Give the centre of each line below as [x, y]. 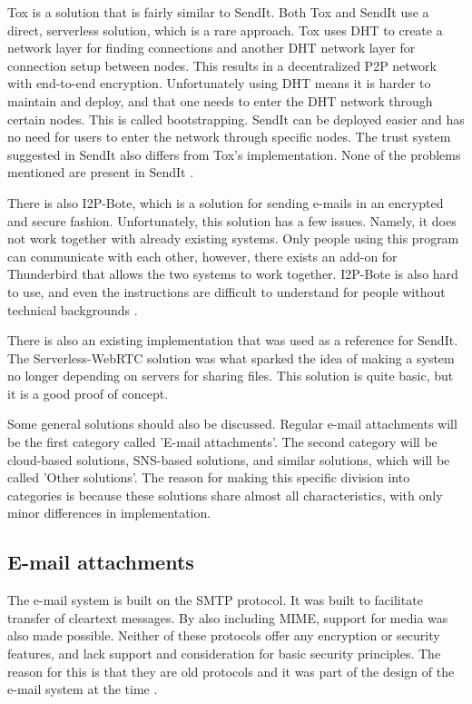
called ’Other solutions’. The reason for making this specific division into [209, 477]
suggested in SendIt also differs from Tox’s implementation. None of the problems [234, 154]
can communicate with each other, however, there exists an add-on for [202, 256]
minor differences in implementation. [109, 513]
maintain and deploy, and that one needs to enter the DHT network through [220, 100]
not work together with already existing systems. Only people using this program [233, 238]
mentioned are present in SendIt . [101, 172]
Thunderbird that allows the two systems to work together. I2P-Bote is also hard [233, 274]
